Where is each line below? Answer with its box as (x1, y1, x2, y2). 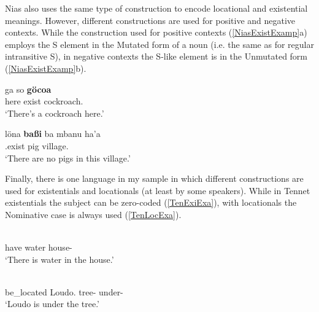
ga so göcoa (5, 82, 52, 95)
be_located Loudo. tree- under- (5, 285, 123, 298)
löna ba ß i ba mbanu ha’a (5, 127, 101, 140)
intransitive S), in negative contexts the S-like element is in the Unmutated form (5, 50, 308, 63)
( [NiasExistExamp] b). (5, 61, 86, 74)
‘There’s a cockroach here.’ (5, 106, 104, 119)
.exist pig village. (5, 139, 69, 152)
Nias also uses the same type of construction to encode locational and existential (5, 2, 308, 14)
